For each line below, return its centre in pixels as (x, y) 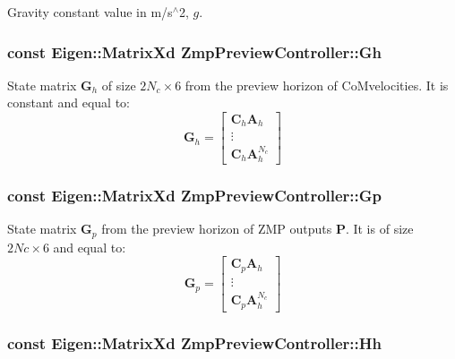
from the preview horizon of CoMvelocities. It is (317, 85)
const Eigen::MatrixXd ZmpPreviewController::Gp (195, 196)
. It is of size (379, 229)
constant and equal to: (69, 103)
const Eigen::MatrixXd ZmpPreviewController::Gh (195, 51)
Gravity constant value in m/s (90, 12)
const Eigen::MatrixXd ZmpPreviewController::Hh (194, 342)
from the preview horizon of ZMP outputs (217, 229)
